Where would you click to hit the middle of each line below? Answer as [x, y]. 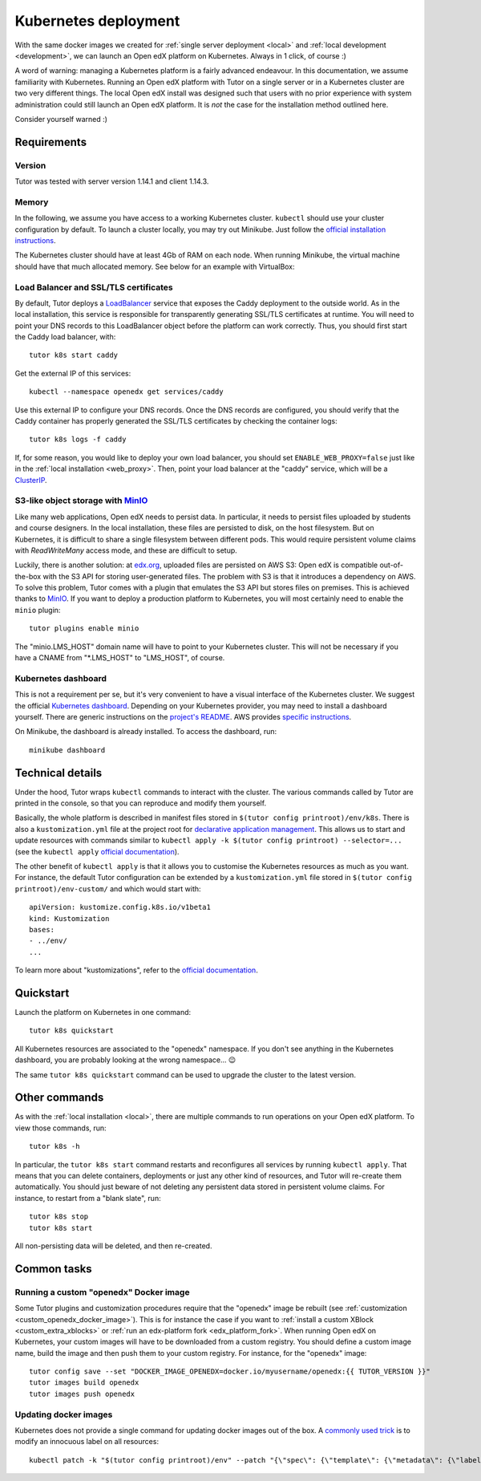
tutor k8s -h [55, 1146]
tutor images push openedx [82, 1394]
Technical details [59, 773]
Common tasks [53, 1269]
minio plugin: [38, 610]
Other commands [59, 1098]
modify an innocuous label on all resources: [87, 1442]
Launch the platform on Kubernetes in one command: [103, 1012]
